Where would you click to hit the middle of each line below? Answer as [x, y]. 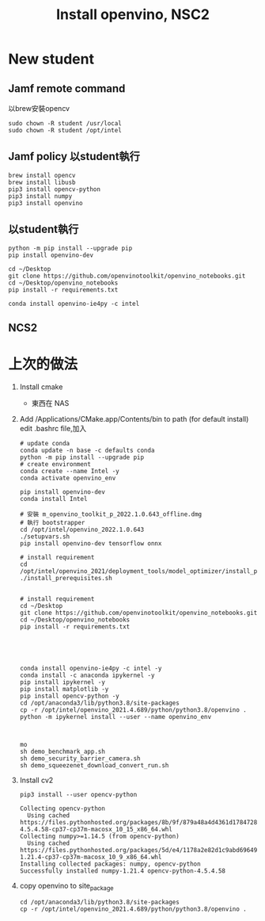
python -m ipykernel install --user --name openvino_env [115, 717]
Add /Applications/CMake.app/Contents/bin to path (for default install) [134, 418]
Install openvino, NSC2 [132, 15]
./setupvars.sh [45, 537]
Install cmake [41, 387]
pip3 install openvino [45, 203]
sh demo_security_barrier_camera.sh [80, 759]
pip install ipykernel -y [62, 682]
